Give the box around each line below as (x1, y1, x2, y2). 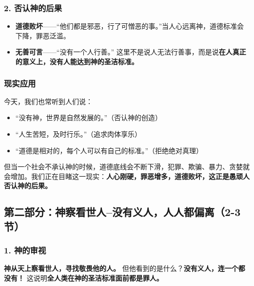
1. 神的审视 (4, 244, 46, 256)
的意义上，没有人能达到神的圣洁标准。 (15, 56, 138, 66)
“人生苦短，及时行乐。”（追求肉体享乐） (15, 129, 142, 139)
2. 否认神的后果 (4, 1, 62, 14)
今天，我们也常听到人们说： (4, 96, 93, 106)
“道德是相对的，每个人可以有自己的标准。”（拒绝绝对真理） (15, 145, 203, 155)
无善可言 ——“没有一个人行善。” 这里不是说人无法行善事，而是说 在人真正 (15, 47, 246, 57)
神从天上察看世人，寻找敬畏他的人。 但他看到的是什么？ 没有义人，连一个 (4, 263, 238, 273)
